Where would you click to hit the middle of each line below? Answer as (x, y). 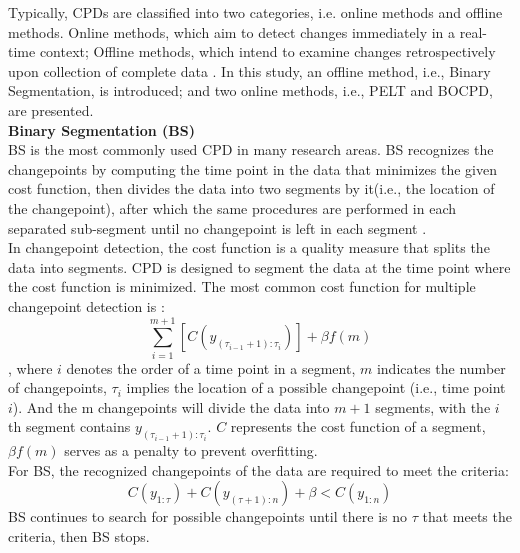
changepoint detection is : (86, 305)
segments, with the (433, 406)
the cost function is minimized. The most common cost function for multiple (242, 286)
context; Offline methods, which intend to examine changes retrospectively (267, 51)
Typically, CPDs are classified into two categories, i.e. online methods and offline (255, 12)
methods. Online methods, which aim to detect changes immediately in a (232, 31)
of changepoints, (57, 387)
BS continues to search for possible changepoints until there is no (207, 516)
